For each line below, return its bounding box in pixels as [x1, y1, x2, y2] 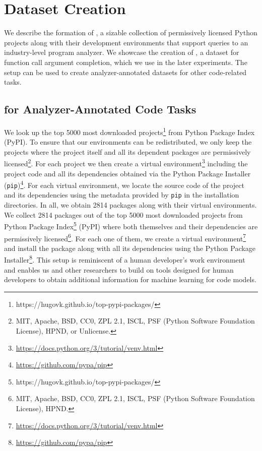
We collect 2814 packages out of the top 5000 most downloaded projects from [4, 209, 243, 220]
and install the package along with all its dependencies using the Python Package [4, 242, 255, 253]
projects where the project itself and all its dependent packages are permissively [4, 146, 251, 157]
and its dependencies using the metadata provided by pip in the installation [4, 189, 239, 200]
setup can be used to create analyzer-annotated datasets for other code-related [4, 67, 247, 77]
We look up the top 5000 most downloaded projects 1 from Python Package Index [4, 125, 255, 137]
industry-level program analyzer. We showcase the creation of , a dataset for [4, 47, 239, 57]
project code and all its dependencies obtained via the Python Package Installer [4, 168, 251, 178]
